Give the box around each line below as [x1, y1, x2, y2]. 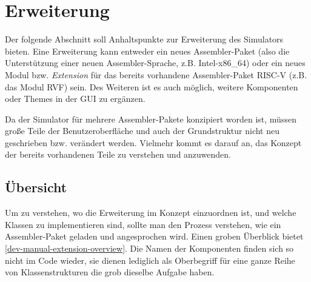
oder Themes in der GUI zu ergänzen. [5, 92, 145, 105]
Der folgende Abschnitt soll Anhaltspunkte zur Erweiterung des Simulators [5, 33, 284, 45]
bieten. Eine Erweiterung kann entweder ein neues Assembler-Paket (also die [5, 44, 290, 57]
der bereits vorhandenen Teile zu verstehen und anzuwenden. [5, 148, 231, 161]
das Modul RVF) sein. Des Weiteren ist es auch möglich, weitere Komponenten [5, 80, 298, 93]
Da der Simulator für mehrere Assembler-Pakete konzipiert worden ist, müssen [5, 112, 296, 125]
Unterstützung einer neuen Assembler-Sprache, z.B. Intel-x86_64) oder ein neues [5, 56, 306, 69]
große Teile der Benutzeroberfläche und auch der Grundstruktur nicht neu [5, 124, 279, 137]
